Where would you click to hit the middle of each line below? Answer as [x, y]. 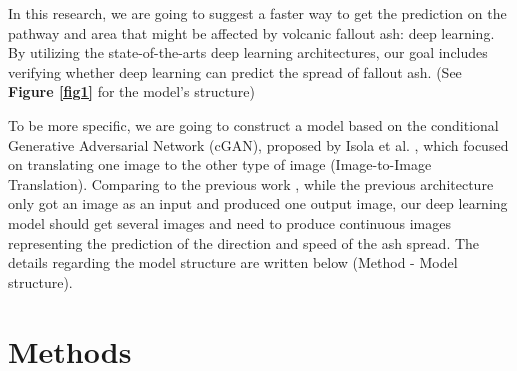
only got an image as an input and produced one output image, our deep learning [258, 203]
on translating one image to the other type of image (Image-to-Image [220, 164]
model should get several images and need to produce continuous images [229, 222]
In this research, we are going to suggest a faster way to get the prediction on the [257, 13]
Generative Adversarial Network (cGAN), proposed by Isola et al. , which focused [258, 144]
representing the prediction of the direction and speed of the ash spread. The [244, 242]
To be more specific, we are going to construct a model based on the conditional [253, 124]
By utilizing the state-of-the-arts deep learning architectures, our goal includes [248, 52]
